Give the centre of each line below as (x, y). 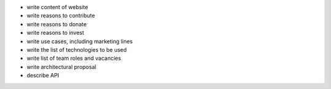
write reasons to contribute (61, 16)
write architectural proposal (61, 66)
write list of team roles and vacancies (74, 59)
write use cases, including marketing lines (80, 41)
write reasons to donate (57, 24)
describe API (43, 76)
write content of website (57, 7)
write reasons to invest (55, 33)
